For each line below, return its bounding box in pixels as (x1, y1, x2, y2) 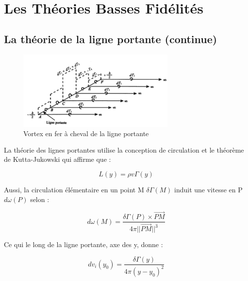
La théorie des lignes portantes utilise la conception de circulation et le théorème (4, 144, 244, 155)
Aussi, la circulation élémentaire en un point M (4, 184, 144, 194)
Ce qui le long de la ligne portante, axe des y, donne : (4, 239, 163, 250)
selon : (30, 194, 50, 204)
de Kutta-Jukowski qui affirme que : (4, 154, 111, 164)
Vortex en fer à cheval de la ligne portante (23, 128, 149, 139)
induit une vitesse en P (174, 184, 243, 194)
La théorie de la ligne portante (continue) (4, 31, 217, 46)
